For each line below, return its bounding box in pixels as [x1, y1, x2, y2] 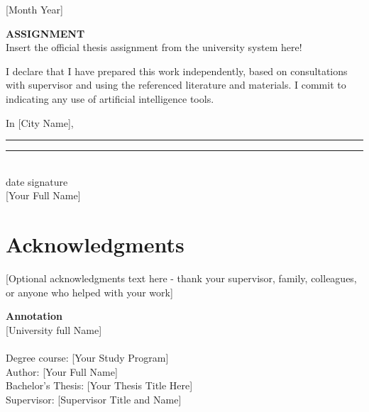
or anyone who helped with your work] [6, 284, 173, 299]
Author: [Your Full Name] [6, 364, 118, 379]
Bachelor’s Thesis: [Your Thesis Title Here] [6, 378, 193, 393]
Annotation [6, 308, 62, 323]
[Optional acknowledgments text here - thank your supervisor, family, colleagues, [6, 271, 357, 286]
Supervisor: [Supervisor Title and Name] [6, 391, 182, 406]
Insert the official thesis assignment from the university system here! [6, 40, 302, 55]
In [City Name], [6, 115, 74, 130]
